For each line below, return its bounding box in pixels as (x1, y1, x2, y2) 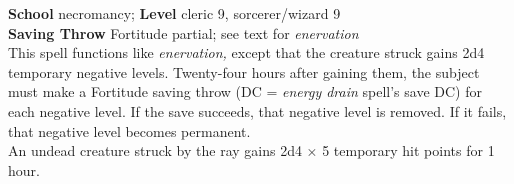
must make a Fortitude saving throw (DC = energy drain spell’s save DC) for (8, 81, 482, 102)
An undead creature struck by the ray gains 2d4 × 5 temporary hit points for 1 (8, 140, 495, 161)
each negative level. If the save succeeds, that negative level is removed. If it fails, (8, 100, 507, 121)
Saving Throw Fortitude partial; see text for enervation (8, 22, 359, 43)
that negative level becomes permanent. (8, 120, 251, 141)
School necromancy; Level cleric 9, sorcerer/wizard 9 (8, 3, 341, 23)
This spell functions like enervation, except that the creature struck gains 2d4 (8, 42, 485, 63)
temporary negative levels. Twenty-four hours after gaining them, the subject (8, 61, 480, 82)
